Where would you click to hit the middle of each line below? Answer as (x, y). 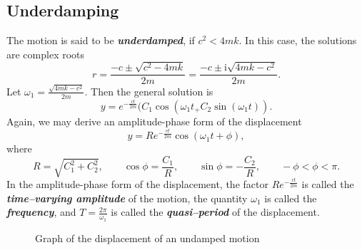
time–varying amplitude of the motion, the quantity (127, 198)
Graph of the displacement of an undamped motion (147, 238)
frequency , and (41, 212)
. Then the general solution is (149, 91)
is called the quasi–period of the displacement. (215, 212)
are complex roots (46, 54)
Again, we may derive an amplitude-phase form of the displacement (154, 121)
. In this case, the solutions (298, 40)
